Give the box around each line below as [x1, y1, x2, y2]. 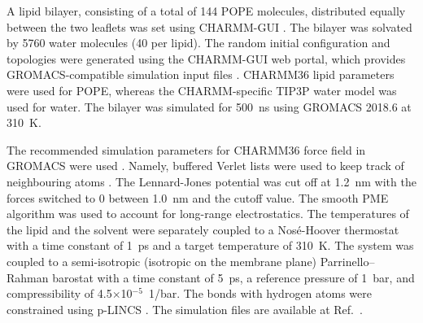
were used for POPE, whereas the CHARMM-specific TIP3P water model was [7, 81, 397, 98]
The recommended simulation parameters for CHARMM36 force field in [7, 141, 366, 158]
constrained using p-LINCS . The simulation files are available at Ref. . [7, 300, 363, 317]
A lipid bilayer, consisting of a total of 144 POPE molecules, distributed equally [7, 2, 406, 19]
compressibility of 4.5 [7, 285, 112, 302]
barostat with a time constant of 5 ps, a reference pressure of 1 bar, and [52, 268, 415, 286]
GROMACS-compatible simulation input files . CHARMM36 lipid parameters [7, 66, 395, 83]
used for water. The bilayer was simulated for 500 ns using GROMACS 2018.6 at [7, 98, 412, 115]
